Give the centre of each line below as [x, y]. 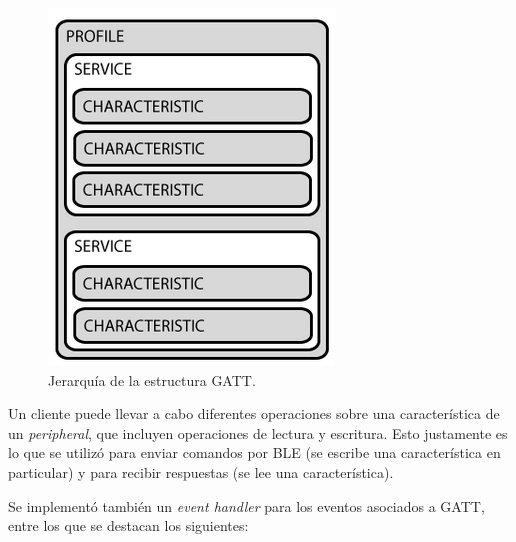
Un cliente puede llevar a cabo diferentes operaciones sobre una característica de [254, 413]
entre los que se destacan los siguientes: [128, 525]
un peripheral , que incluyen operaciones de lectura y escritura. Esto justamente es [258, 432]
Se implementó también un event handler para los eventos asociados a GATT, [246, 505]
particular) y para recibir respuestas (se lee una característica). [201, 471]
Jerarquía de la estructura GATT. [152, 379]
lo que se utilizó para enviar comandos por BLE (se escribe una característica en [254, 452]
